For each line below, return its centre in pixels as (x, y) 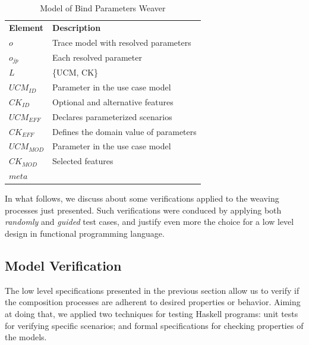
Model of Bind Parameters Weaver (103, 8)
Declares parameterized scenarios (112, 116)
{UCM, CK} (75, 72)
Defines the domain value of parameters (124, 131)
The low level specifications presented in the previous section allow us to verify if (152, 290)
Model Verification (63, 265)
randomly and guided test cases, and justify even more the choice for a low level (149, 222)
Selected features (83, 161)
